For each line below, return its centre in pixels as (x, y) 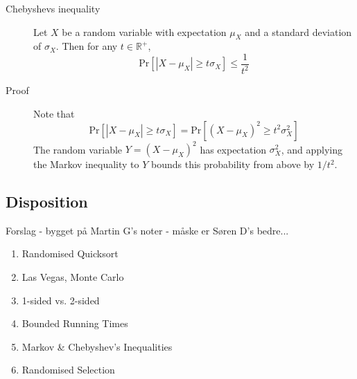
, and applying (312, 149)
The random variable (78, 149)
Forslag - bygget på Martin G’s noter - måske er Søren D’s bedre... (147, 230)
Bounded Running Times (75, 323)
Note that (54, 113)
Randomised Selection (68, 370)
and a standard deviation (298, 31)
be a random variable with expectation (144, 31)
